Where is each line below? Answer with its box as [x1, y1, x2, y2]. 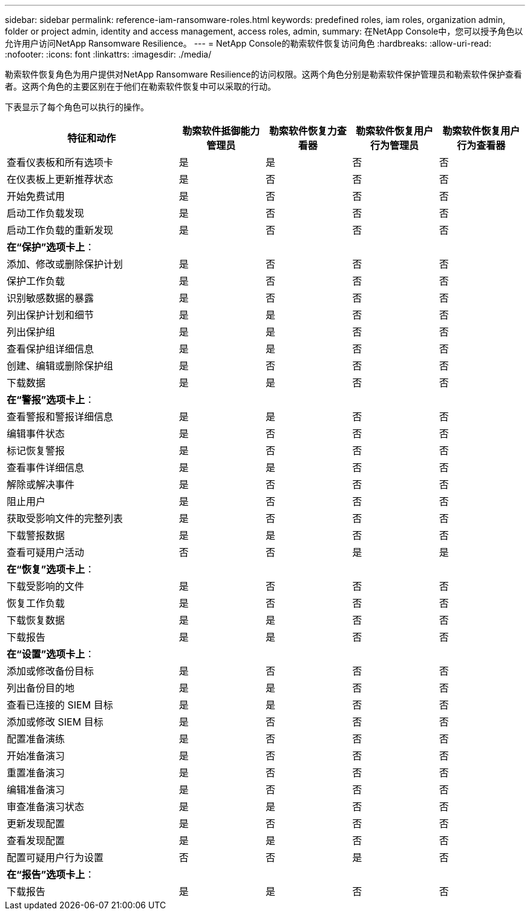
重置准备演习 [7, 767, 65, 779]
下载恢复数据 [7, 614, 65, 626]
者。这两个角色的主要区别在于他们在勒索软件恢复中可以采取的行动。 [5, 81, 276, 91]
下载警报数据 [7, 529, 65, 541]
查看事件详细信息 [7, 461, 85, 474]
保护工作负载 [7, 275, 65, 287]
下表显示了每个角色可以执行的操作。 [5, 102, 149, 112]
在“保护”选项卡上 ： [7, 241, 95, 253]
